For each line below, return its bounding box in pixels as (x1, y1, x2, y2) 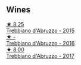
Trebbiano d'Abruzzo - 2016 (6, 39, 75, 47)
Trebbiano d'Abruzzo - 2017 (6, 52, 74, 59)
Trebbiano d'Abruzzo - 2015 (6, 27, 75, 34)
